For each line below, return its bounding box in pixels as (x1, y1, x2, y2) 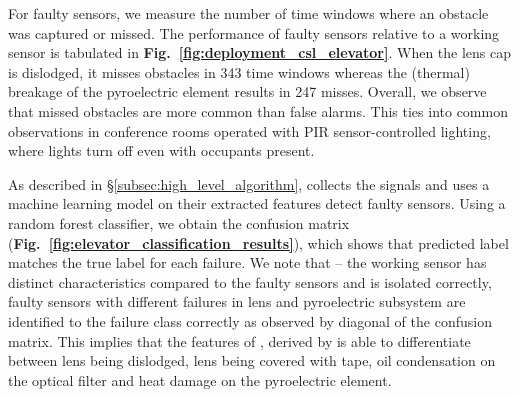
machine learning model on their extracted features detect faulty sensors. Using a (8, 193, 506, 214)
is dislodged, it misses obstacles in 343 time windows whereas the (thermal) (8, 61, 470, 82)
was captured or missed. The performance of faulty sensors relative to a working (8, 22, 500, 43)
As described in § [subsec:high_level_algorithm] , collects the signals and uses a (8, 173, 490, 194)
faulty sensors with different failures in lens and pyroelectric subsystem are (8, 291, 466, 312)
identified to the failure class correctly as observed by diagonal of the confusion (8, 310, 492, 331)
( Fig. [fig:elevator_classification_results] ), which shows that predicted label (8, 232, 509, 253)
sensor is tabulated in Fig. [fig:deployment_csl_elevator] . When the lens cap (8, 42, 512, 63)
